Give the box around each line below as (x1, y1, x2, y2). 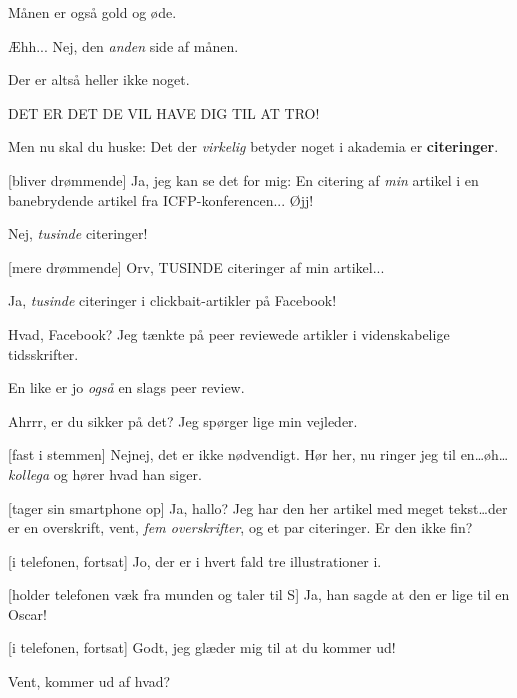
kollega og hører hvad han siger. (8, 463, 202, 484)
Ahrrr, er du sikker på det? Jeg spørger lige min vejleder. (8, 410, 358, 431)
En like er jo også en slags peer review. (8, 377, 245, 398)
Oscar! (8, 603, 48, 624)
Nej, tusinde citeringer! (8, 223, 148, 244)
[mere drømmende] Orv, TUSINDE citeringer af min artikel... (8, 256, 385, 277)
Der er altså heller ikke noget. (8, 69, 190, 90)
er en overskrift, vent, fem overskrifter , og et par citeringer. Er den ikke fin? (8, 517, 473, 538)
